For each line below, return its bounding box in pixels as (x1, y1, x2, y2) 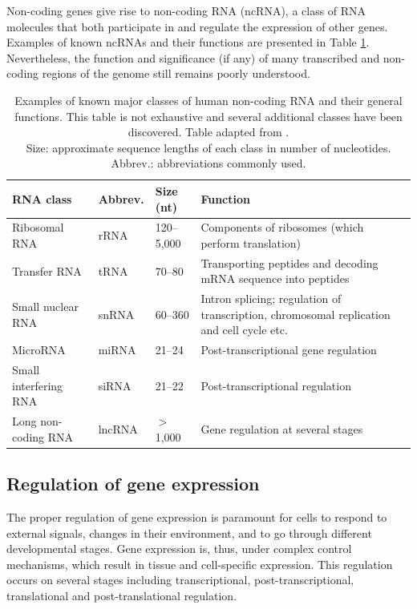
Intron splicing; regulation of (200, 290, 342, 307)
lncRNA (98, 420, 138, 437)
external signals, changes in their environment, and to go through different (6, 524, 372, 541)
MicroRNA (12, 341, 66, 358)
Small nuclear (12, 298, 79, 315)
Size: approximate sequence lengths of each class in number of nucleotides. (26, 139, 391, 155)
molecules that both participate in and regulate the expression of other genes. (6, 18, 388, 34)
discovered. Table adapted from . (128, 123, 289, 140)
